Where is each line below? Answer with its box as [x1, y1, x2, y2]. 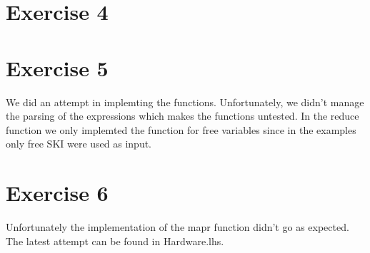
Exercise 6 [6, 178, 109, 207]
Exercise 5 [6, 53, 109, 82]
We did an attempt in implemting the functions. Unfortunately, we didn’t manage [6, 94, 364, 109]
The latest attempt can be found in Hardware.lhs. [6, 233, 224, 248]
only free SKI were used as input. [6, 136, 152, 151]
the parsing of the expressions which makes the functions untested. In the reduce [6, 108, 359, 123]
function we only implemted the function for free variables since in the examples [6, 122, 356, 137]
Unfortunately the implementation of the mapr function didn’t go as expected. [6, 220, 349, 234]
